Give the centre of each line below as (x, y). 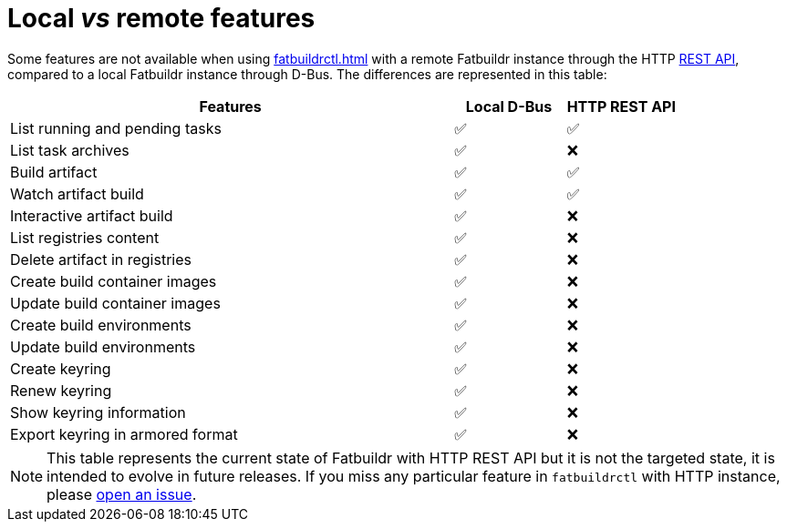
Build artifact (54, 172)
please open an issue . (122, 494)
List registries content (85, 237)
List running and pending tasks (116, 128)
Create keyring (61, 368)
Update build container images (115, 303)
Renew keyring (61, 390)
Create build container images (114, 281)
